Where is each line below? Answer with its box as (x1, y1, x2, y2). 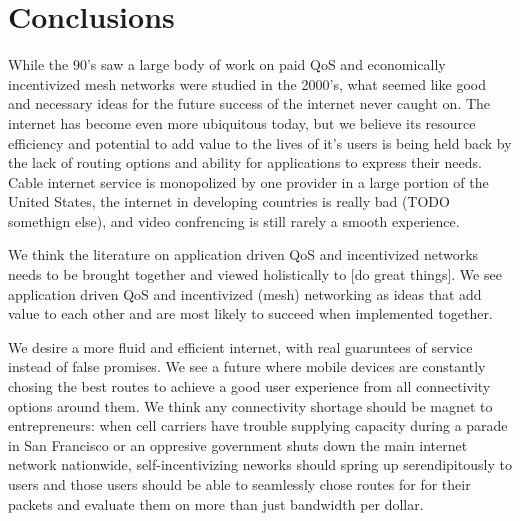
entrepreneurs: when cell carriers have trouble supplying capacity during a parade (8, 415, 508, 436)
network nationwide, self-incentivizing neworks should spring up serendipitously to (8, 454, 512, 475)
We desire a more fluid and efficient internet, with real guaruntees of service (8, 336, 473, 357)
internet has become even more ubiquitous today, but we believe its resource (8, 112, 476, 133)
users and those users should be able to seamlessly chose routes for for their (8, 474, 471, 494)
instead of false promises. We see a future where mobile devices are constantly (8, 356, 486, 377)
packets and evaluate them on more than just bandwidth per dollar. (8, 493, 424, 514)
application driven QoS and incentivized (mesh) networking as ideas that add (8, 283, 482, 304)
